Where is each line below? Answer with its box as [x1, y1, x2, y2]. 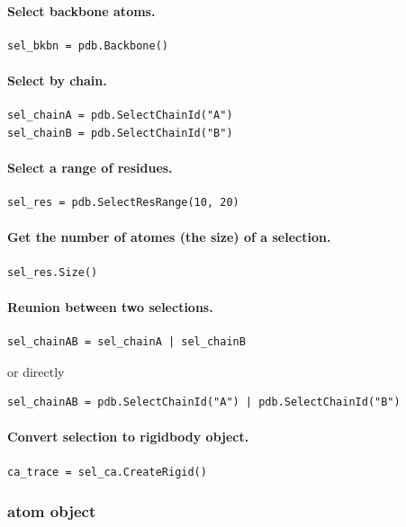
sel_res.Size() [7, 265, 98, 279]
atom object [7, 500, 96, 523]
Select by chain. [7, 70, 107, 89]
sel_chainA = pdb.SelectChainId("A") [7, 109, 233, 122]
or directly [7, 362, 65, 380]
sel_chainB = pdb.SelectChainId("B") [7, 126, 233, 139]
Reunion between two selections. [7, 297, 213, 316]
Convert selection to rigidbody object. [7, 427, 249, 446]
